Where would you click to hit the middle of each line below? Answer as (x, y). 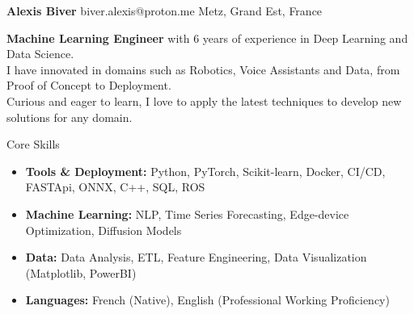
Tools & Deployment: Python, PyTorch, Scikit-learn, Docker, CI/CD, (205, 171)
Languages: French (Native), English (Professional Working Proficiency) (207, 300)
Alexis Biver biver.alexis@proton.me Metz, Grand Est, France (165, 10)
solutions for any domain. (70, 117)
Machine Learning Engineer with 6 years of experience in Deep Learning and (207, 38)
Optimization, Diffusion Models (103, 230)
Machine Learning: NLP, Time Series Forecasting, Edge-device (187, 214)
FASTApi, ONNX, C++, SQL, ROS (115, 187)
